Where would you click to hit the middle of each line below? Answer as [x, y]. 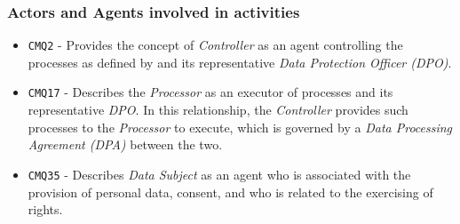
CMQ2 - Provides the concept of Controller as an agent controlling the [215, 45]
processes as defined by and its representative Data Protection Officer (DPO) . [240, 62]
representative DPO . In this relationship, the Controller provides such [218, 110]
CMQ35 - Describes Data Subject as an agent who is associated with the [219, 174]
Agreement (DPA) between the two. [125, 144]
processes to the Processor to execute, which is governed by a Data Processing [240, 127]
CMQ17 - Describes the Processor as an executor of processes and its [210, 92]
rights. [45, 209]
